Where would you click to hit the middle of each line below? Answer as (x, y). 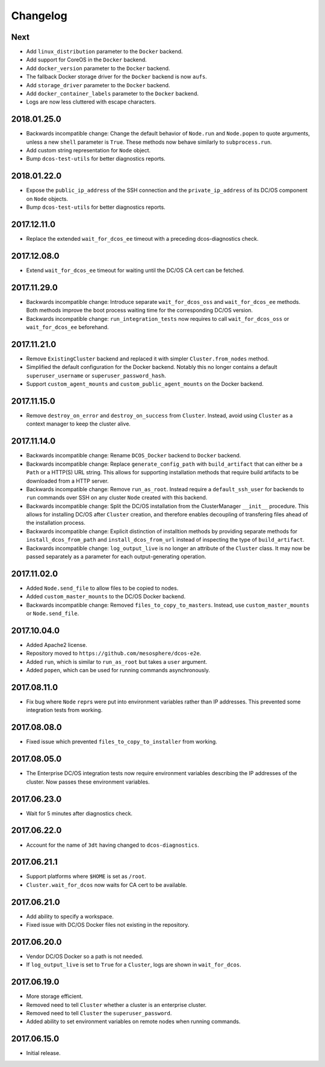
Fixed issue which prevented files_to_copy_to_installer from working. (122, 742)
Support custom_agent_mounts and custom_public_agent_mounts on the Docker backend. (145, 384)
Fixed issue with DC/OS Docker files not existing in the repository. (108, 925)
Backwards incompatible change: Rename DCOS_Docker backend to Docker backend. (134, 456)
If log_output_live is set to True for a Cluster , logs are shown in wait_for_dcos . (134, 965)
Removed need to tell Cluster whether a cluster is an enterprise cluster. (116, 1004)
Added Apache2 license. (57, 645)
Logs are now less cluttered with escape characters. (91, 102)
